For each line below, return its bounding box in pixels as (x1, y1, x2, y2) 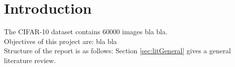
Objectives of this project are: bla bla (4, 36, 117, 46)
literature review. (4, 55, 56, 65)
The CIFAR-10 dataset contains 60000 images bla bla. (4, 26, 168, 37)
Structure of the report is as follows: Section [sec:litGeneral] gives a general (4, 45, 231, 56)
